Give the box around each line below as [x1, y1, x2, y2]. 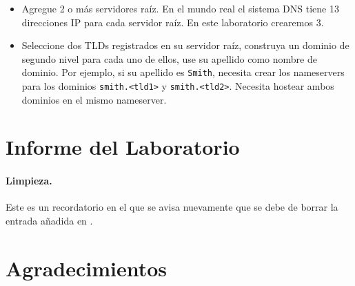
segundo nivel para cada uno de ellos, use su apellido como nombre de [21, 51, 317, 66]
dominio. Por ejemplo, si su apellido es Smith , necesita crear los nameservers [21, 65, 345, 79]
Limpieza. [6, 173, 52, 188]
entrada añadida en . [6, 213, 93, 228]
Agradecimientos [6, 254, 168, 282]
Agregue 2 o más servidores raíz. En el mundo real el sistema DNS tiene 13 [21, 1, 339, 15]
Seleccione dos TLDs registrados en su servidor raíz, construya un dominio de [21, 38, 349, 53]
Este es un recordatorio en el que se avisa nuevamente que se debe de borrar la [6, 200, 338, 214]
